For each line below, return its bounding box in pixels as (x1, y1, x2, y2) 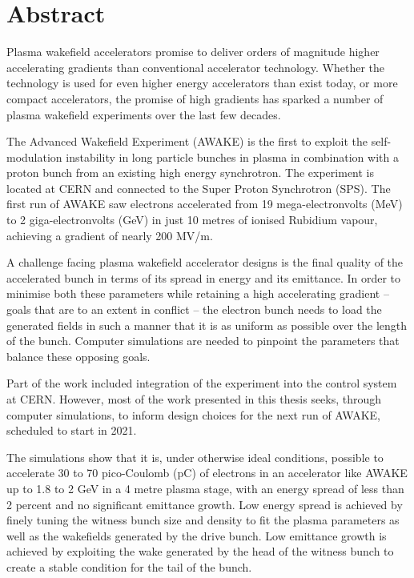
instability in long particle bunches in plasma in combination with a (66, 148, 399, 165)
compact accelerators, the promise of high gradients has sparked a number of (6, 90, 384, 106)
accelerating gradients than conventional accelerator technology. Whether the (6, 58, 384, 75)
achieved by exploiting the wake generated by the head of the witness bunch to (6, 543, 394, 560)
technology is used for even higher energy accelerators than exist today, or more (6, 74, 398, 91)
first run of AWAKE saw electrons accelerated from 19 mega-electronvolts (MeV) (6, 195, 403, 212)
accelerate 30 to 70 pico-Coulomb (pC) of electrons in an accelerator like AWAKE (6, 464, 408, 481)
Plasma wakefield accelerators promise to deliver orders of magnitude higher (6, 43, 380, 60)
